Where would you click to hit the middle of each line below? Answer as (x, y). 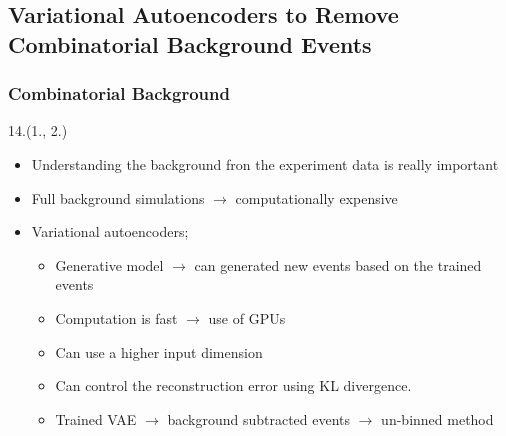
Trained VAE (96, 418)
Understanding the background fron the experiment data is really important (265, 163)
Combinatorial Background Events (190, 43)
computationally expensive (316, 197)
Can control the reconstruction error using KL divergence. (233, 385)
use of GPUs (247, 317)
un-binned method (437, 418)
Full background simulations (118, 197)
